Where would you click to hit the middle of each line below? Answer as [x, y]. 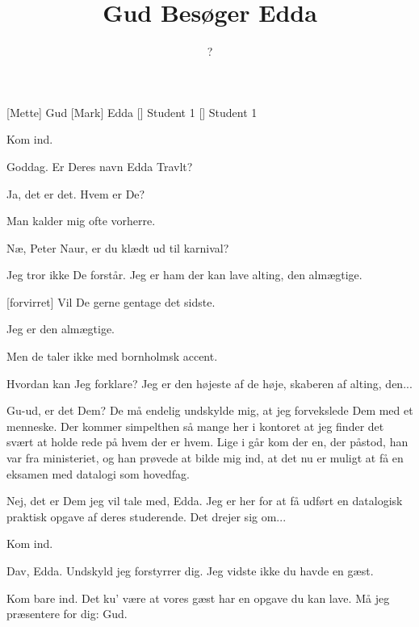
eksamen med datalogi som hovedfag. [98, 473]
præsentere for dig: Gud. [67, 614]
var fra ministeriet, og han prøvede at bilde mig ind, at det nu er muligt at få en [205, 458]
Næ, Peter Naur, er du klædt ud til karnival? [118, 247]
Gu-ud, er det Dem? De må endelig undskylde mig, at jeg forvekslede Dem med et [210, 410]
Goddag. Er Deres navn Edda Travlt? [100, 166]
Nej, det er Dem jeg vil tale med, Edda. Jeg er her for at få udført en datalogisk [205, 501]
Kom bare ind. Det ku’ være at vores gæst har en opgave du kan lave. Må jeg [198, 598]
